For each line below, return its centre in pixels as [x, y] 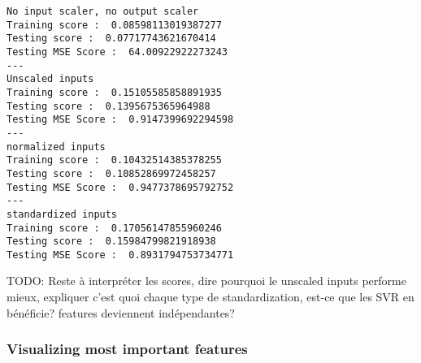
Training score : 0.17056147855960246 [114, 228]
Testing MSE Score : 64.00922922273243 [117, 52]
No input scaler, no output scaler [103, 11]
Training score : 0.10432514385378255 [114, 160]
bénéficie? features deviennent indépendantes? [121, 312]
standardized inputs [62, 214]
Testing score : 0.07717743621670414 [111, 39]
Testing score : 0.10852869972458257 [111, 173]
